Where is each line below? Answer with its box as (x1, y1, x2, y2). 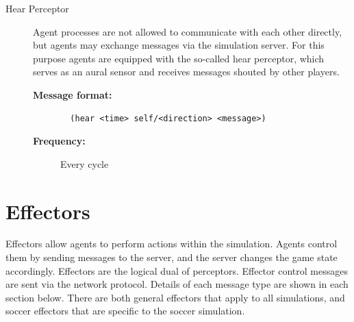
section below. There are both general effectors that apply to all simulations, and (5, 290, 345, 304)
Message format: (33, 87, 112, 101)
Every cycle (60, 156, 109, 171)
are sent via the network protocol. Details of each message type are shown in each (5, 277, 349, 291)
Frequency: (33, 134, 86, 148)
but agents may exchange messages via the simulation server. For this (33, 38, 325, 52)
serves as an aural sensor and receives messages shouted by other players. (33, 64, 340, 79)
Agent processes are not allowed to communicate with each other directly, (33, 24, 342, 38)
